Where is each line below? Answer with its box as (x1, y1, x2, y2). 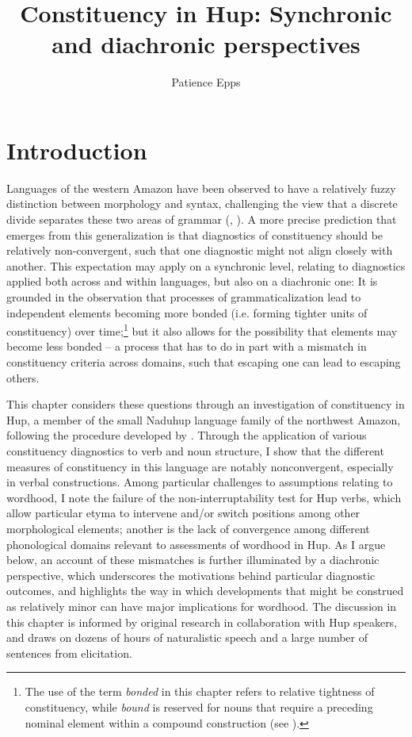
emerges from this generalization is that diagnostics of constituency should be (6, 226, 383, 243)
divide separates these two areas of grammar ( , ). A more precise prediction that (6, 211, 397, 228)
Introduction (6, 133, 147, 166)
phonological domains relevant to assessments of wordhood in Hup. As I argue (6, 535, 386, 552)
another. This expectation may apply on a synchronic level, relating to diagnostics (6, 257, 406, 274)
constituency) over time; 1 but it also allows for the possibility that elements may (6, 321, 398, 339)
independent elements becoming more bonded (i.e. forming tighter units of (6, 304, 368, 321)
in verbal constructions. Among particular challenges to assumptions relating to (6, 474, 393, 490)
